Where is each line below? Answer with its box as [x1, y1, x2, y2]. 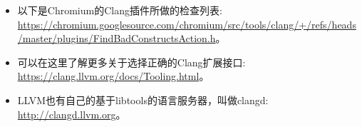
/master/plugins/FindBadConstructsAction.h [17, 31, 216, 46]
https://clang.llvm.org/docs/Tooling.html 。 [17, 68, 210, 83]
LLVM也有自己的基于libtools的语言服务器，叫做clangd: [17, 92, 269, 107]
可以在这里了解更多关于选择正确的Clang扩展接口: [17, 54, 246, 69]
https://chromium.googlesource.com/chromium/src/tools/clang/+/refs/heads [17, 16, 356, 31]
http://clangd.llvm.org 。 [17, 106, 126, 121]
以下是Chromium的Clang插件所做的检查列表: [17, 3, 222, 17]
